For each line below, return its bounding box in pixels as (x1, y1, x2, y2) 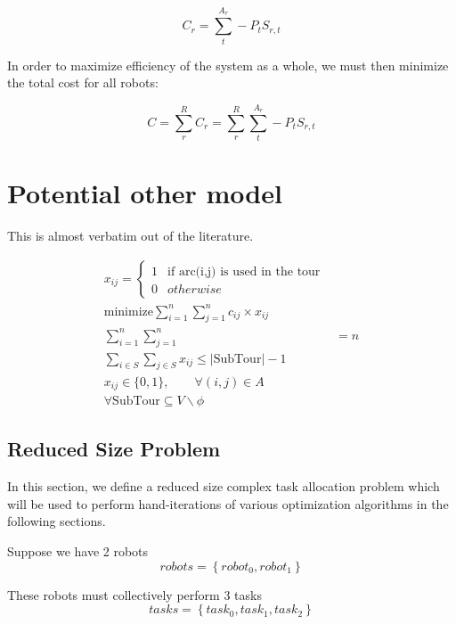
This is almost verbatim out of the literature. (7, 226, 254, 245)
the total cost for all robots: (7, 73, 159, 92)
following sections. (7, 512, 106, 530)
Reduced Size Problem (7, 435, 221, 463)
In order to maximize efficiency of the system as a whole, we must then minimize (7, 55, 449, 74)
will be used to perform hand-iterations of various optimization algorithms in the (7, 494, 449, 513)
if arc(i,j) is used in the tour (167, 265, 321, 278)
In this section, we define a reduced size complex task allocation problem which (7, 477, 440, 496)
